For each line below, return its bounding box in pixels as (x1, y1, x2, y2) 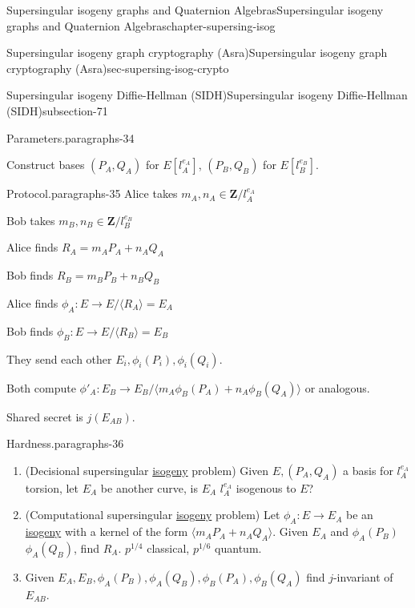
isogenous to (236, 479, 296, 496)
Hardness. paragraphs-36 (6, 435, 124, 452)
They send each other (6, 350, 112, 367)
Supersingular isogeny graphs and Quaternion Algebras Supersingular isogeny (6, 2, 384, 18)
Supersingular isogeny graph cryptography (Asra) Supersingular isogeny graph (6, 44, 388, 61)
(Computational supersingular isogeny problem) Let (25, 506, 280, 523)
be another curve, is (100, 479, 198, 496)
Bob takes (6, 211, 55, 228)
